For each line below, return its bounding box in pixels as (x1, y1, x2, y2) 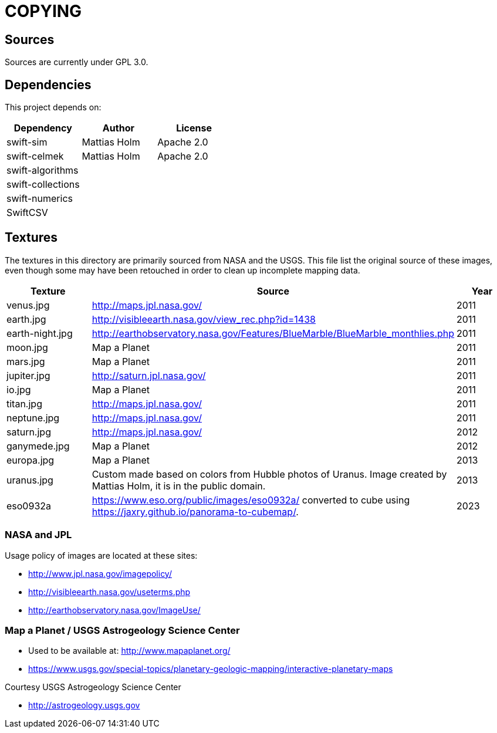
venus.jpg (6, 299, 50, 311)
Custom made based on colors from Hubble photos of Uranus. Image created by (92, 468, 447, 480)
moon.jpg (6, 341, 48, 353)
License (176, 122, 212, 134)
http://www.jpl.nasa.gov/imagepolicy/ (28, 568, 172, 579)
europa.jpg (6, 454, 55, 466)
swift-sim (6, 136, 48, 148)
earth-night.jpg (6, 327, 73, 339)
